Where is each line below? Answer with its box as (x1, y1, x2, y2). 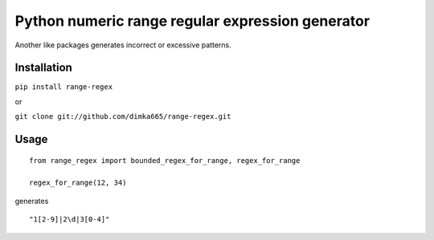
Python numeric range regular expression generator (14, 12, 370, 30)
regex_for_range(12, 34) (29, 178, 127, 188)
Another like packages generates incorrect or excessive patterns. (14, 40, 232, 50)
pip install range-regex (14, 83, 113, 92)
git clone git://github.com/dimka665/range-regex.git (14, 112, 231, 121)
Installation (14, 61, 72, 75)
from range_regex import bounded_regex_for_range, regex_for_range (29, 156, 301, 165)
